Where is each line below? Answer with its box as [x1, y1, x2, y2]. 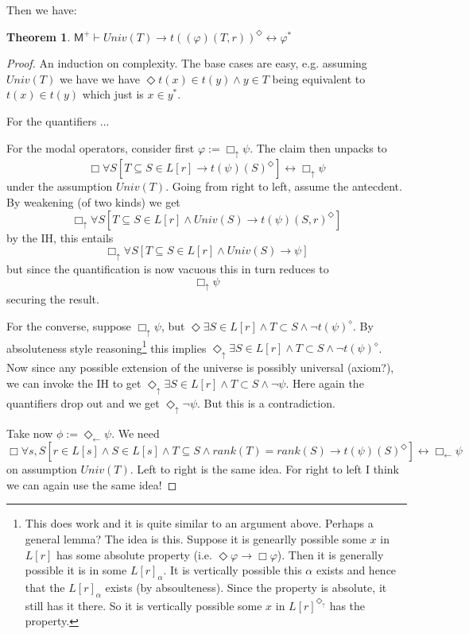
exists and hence [316, 562, 397, 578]
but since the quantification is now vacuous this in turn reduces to [6, 260, 329, 276]
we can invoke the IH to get [6, 374, 141, 391]
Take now [6, 425, 53, 442]
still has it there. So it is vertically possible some [25, 597, 262, 613]
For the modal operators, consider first [6, 139, 195, 156]
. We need [111, 425, 160, 442]
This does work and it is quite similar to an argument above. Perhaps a [25, 515, 374, 532]
